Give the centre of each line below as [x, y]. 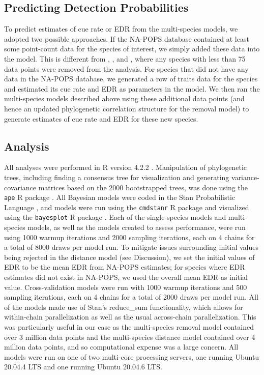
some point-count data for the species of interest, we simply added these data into [132, 49]
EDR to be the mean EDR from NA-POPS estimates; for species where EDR [125, 267]
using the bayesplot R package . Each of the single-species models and [115, 217]
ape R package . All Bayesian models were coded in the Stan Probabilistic [120, 197]
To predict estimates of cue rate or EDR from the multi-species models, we [121, 29]
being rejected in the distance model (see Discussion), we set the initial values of [129, 257]
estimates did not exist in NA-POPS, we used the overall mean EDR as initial [126, 277]
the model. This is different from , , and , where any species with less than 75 [125, 58]
